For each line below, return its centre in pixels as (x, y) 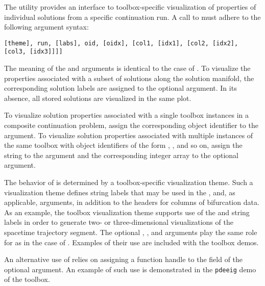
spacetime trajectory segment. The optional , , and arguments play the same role (131, 232)
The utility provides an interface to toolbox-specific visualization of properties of (130, 7)
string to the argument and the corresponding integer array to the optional (121, 155)
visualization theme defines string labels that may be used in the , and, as (120, 192)
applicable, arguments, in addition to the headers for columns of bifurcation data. (132, 202)
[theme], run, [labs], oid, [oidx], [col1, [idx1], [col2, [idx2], (121, 43)
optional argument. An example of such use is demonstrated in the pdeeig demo (130, 269)
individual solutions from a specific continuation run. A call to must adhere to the (132, 17)
